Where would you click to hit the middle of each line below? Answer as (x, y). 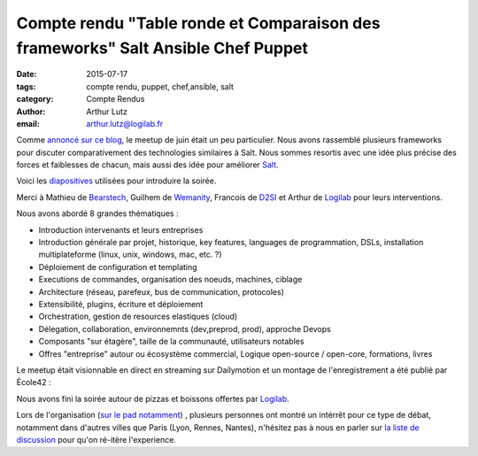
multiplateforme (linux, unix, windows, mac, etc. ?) (130, 255)
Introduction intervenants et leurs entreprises (121, 229)
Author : (31, 112)
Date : (27, 74)
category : (35, 99)
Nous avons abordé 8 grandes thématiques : (97, 213)
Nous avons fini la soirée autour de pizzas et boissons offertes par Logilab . (153, 398)
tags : (26, 86)
